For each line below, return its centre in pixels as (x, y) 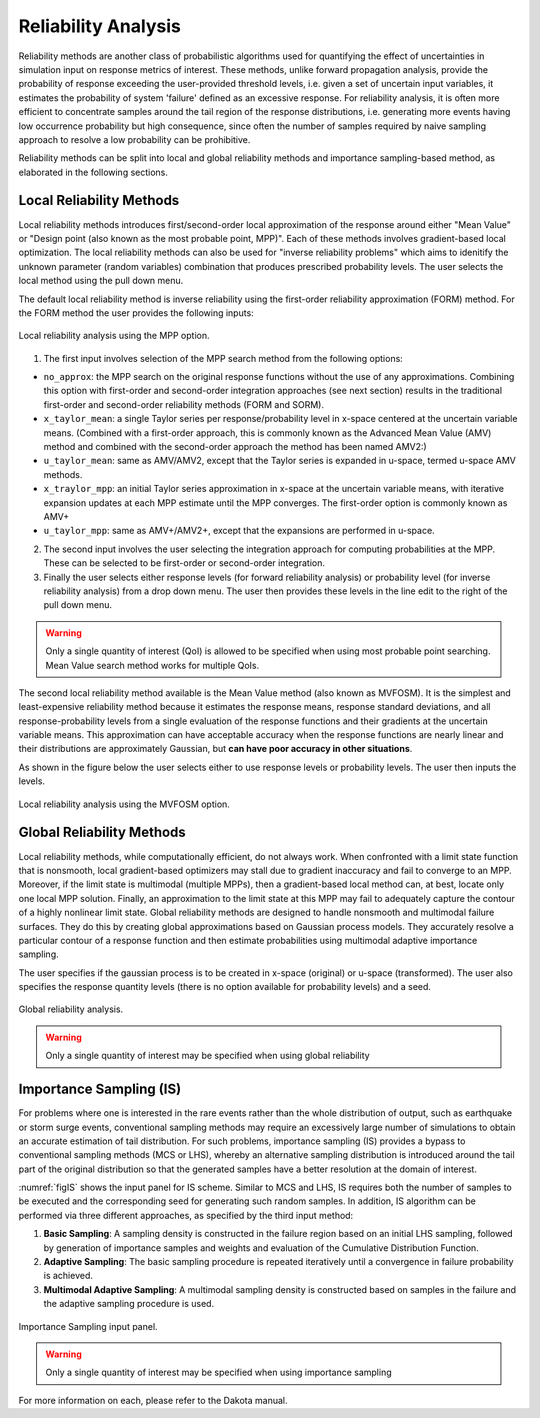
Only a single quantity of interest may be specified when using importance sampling (218, 1372)
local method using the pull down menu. (101, 281)
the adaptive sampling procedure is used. (129, 1304)
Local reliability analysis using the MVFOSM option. (124, 804)
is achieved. (68, 1276)
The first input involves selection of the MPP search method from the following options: (223, 358)
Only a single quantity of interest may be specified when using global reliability (207, 1056)
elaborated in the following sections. (93, 172)
